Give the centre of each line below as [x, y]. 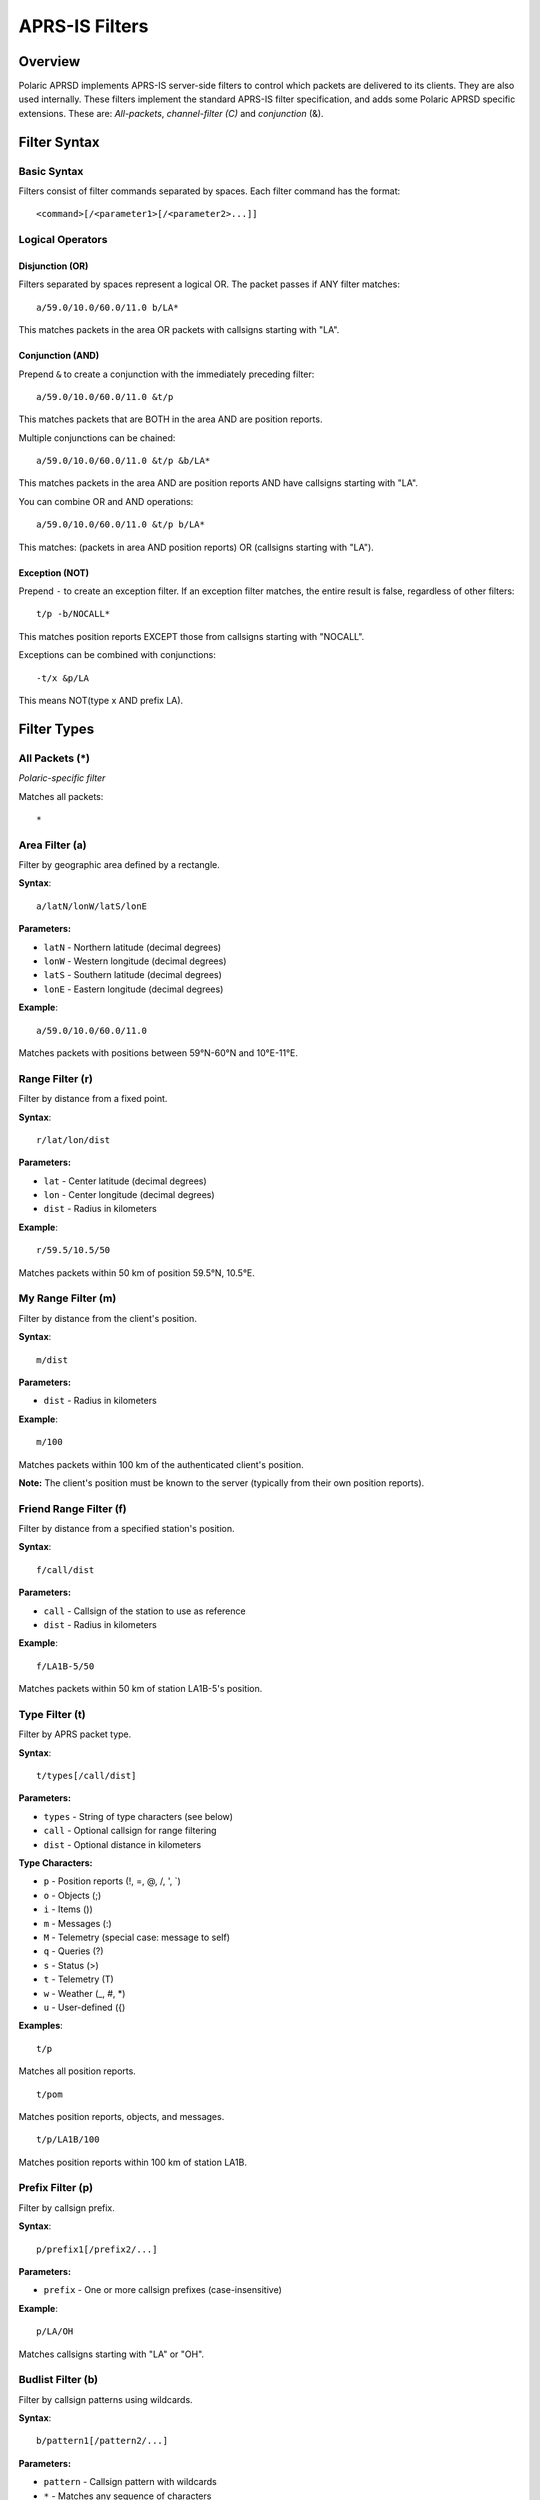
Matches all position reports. [77, 2071]
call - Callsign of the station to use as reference [144, 1611]
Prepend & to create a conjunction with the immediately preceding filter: [166, 374]
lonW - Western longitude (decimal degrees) [135, 961]
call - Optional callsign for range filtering [130, 1831]
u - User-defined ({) [84, 2007]
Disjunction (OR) [53, 266]
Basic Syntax [51, 171]
